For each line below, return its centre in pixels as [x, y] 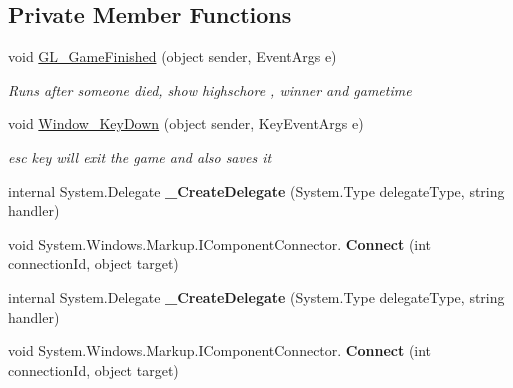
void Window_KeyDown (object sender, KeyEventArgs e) [186, 123]
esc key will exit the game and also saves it [140, 156]
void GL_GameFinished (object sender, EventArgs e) [172, 56]
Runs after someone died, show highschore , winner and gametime [210, 89]
